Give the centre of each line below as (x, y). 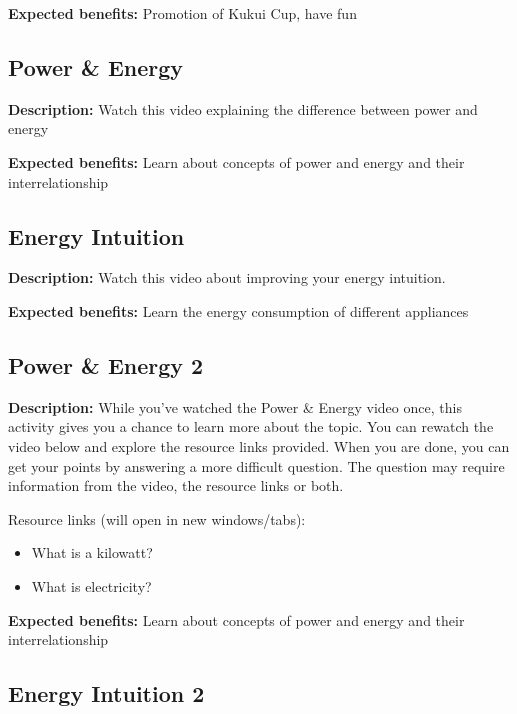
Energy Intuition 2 (106, 693)
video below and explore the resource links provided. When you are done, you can (259, 445)
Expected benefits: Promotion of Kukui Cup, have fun (182, 13)
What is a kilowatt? (92, 552)
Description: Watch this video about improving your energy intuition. (227, 277)
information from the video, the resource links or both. (176, 485)
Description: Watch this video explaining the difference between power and (243, 108)
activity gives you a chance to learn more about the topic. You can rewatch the (251, 426)
